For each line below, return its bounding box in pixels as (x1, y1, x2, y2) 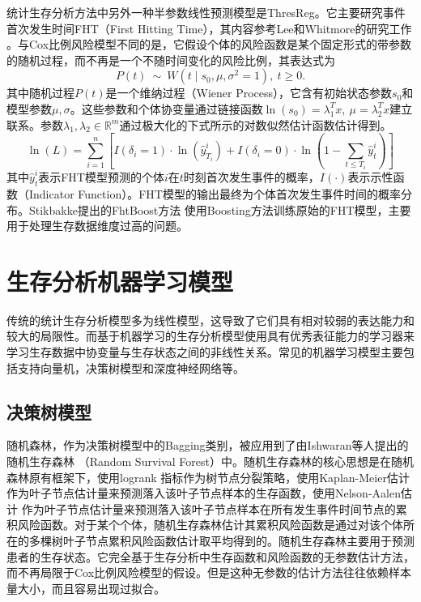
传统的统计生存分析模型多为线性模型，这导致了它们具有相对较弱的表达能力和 (6, 311, 415, 328)
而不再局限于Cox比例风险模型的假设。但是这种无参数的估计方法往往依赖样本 (6, 564, 412, 581)
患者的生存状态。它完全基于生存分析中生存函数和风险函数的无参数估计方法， (6, 548, 415, 565)
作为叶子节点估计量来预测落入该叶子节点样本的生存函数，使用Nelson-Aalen (6, 485, 401, 502)
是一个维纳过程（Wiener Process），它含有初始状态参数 (105, 84, 393, 101)
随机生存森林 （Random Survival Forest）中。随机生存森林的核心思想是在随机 (6, 453, 415, 470)
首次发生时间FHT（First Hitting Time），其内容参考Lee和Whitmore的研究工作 (6, 19, 412, 36)
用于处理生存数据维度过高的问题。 (6, 217, 188, 234)
